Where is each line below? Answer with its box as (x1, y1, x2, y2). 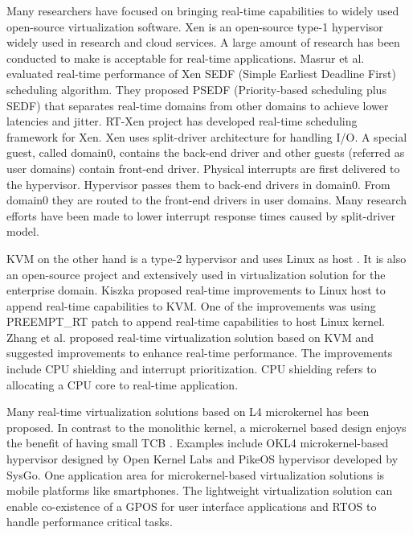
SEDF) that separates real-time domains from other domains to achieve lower (6, 97, 389, 113)
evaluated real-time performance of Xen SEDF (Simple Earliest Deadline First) (6, 65, 396, 82)
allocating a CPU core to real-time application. (6, 376, 239, 393)
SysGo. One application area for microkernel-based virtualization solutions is (6, 466, 385, 483)
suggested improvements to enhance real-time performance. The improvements (6, 344, 393, 361)
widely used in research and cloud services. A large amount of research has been (6, 34, 400, 51)
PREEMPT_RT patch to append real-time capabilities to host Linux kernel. (6, 313, 386, 330)
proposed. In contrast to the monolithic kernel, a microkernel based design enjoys (6, 418, 407, 435)
